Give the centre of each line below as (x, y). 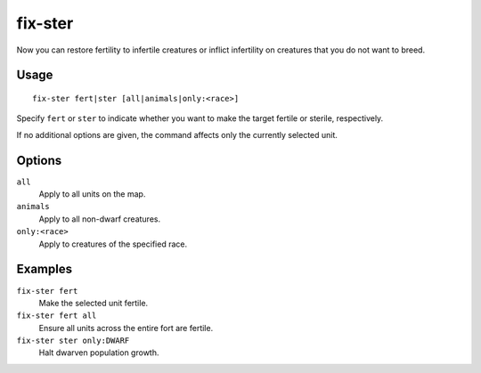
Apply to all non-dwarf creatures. (99, 219)
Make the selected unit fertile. (94, 303)
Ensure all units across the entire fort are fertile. (126, 328)
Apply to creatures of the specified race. (113, 244)
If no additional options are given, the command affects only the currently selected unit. (177, 134)
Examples (45, 269)
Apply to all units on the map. (92, 194)
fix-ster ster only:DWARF (73, 341)
